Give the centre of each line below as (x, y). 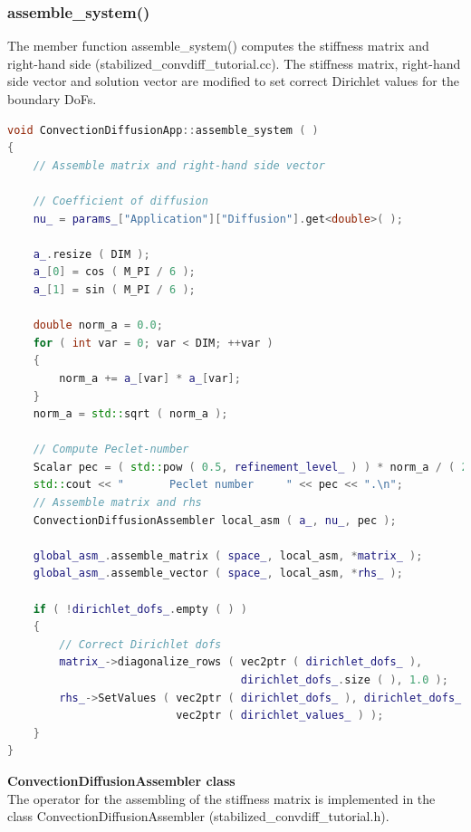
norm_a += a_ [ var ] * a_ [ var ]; (150, 378)
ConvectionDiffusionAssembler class (121, 780)
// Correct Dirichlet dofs (140, 644)
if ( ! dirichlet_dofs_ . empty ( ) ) (140, 609)
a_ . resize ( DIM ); (91, 254)
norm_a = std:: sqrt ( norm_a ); (130, 414)
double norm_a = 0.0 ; (98, 325)
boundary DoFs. (52, 99)
